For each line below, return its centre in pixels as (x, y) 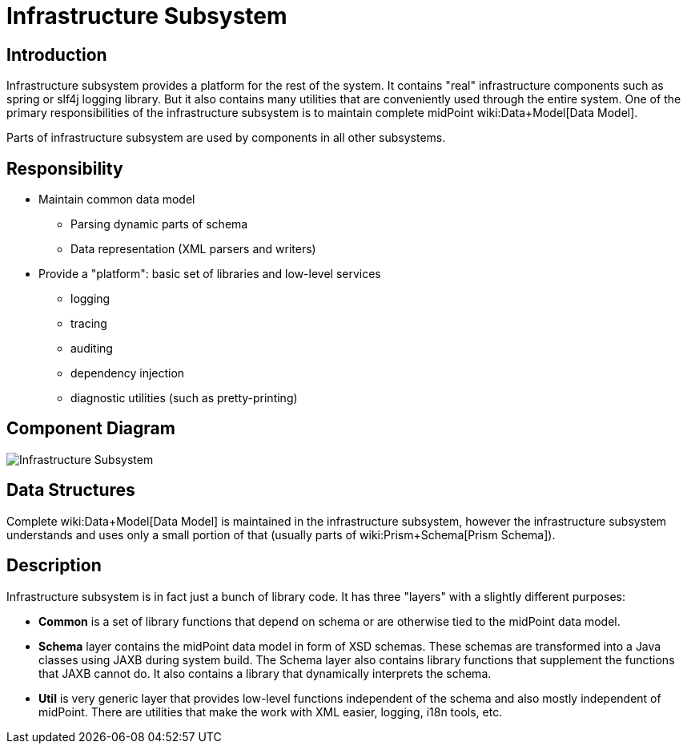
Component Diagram (91, 429)
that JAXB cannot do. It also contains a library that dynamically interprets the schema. (265, 673)
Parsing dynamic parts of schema (159, 224)
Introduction (57, 54)
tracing (89, 324)
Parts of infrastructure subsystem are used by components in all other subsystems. (226, 138)
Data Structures (71, 490)
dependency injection (128, 373)
